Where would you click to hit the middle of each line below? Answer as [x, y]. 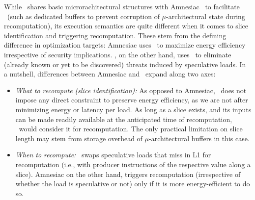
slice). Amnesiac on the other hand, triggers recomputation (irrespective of [128, 174]
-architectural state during [206, 16]
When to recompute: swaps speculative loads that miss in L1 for [113, 155]
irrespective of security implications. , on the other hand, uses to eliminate [118, 54]
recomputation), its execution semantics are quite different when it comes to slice [126, 26]
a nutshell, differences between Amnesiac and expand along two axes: [110, 74]
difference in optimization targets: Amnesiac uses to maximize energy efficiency [125, 45]
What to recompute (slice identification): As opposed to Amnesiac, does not [131, 90]
